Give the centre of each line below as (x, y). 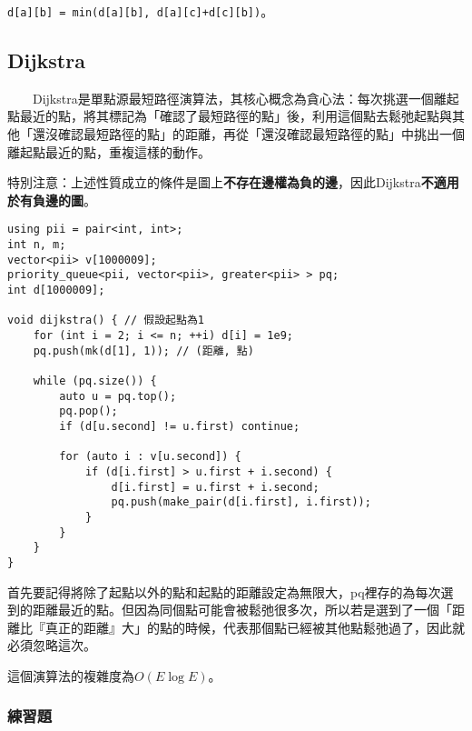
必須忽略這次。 (52, 645)
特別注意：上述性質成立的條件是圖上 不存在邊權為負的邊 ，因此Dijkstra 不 (221, 182)
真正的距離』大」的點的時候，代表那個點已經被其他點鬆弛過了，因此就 (255, 627)
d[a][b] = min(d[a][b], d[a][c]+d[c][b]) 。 (141, 11)
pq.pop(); (88, 411)
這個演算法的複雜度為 (71, 675)
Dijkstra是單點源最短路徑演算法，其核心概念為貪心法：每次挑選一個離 (239, 98)
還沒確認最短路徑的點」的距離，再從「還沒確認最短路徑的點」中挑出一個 (248, 134)
